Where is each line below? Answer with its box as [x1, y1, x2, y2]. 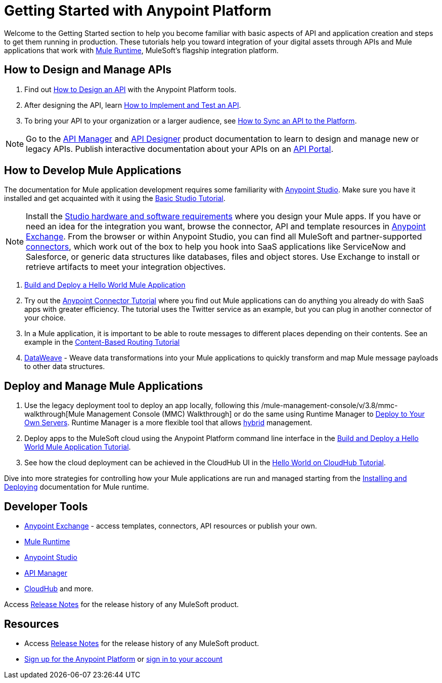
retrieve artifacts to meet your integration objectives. [26, 262, 226, 272]
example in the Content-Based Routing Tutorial [24, 338, 180, 347]
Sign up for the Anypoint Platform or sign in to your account [24, 654, 223, 663]
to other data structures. [24, 362, 105, 371]
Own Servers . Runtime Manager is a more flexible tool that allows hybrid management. [24, 418, 313, 427]
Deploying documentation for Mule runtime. [4, 483, 149, 492]
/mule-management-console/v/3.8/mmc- [261, 401, 398, 410]
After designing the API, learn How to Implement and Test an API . [24, 100, 241, 109]
